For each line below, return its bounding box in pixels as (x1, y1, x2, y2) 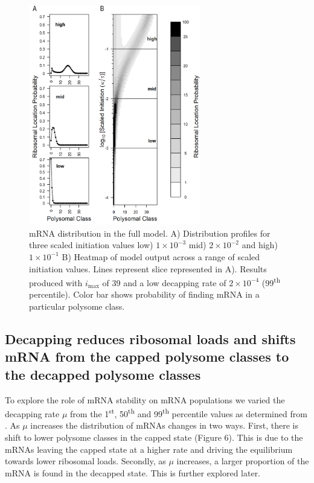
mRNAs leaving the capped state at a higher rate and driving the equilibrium (5, 443, 293, 455)
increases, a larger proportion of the (176, 455, 309, 467)
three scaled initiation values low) (29, 238, 153, 251)
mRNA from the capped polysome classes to (5, 347, 289, 366)
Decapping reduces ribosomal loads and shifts (5, 329, 296, 348)
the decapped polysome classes (5, 365, 201, 383)
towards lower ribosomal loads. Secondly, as (5, 455, 166, 467)
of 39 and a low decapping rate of (102, 276, 226, 289)
